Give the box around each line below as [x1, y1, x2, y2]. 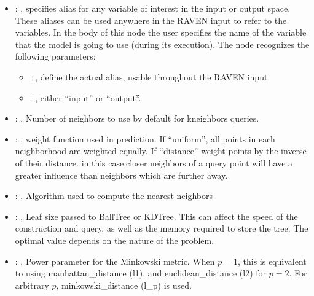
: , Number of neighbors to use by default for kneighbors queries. [15, 112, 259, 125]
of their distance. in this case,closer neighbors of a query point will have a [15, 156, 293, 169]
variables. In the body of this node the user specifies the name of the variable [15, 26, 307, 39]
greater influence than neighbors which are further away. [15, 168, 228, 181]
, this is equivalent [237, 254, 307, 267]
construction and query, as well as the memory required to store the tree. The [15, 222, 308, 235]
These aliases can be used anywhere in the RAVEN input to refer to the [15, 14, 287, 26]
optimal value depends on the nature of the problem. [15, 233, 214, 246]
